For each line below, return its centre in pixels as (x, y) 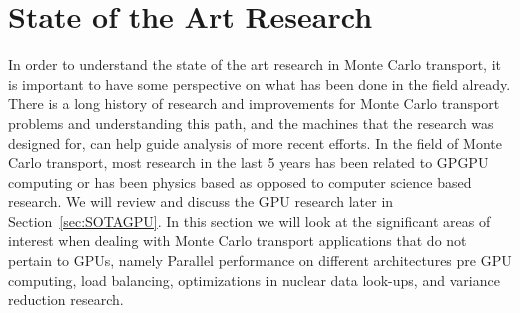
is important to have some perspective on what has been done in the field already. (259, 83)
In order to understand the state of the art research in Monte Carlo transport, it (255, 64)
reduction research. (66, 299)
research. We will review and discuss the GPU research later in (201, 201)
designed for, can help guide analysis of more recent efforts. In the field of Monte (255, 142)
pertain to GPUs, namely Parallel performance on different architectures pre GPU (260, 260)
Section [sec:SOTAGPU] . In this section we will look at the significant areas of (249, 220)
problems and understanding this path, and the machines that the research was (251, 122)
